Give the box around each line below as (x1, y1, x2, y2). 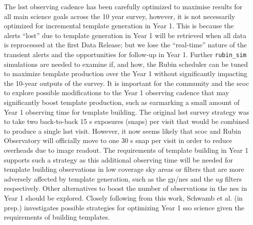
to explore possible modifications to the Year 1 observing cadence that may (4, 87, 229, 98)
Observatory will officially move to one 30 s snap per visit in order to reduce (4, 135, 232, 145)
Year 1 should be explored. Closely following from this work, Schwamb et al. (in (4, 192, 243, 203)
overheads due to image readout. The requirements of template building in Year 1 (4, 144, 249, 155)
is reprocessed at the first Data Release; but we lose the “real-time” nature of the (4, 40, 247, 50)
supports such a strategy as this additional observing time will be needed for (4, 154, 233, 164)
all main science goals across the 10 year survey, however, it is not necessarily (4, 11, 235, 21)
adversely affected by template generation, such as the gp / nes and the (4, 173, 213, 184)
